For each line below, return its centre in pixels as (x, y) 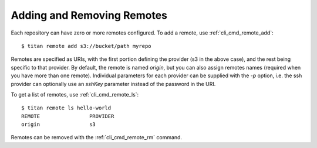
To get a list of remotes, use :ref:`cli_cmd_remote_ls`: (75, 94)
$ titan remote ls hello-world (66, 108)
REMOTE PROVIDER (68, 116)
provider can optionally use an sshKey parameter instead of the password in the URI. (113, 84)
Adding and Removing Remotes (89, 15)
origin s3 (59, 125)
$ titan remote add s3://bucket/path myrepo (87, 46)
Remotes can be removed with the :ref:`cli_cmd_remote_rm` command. (96, 137)
